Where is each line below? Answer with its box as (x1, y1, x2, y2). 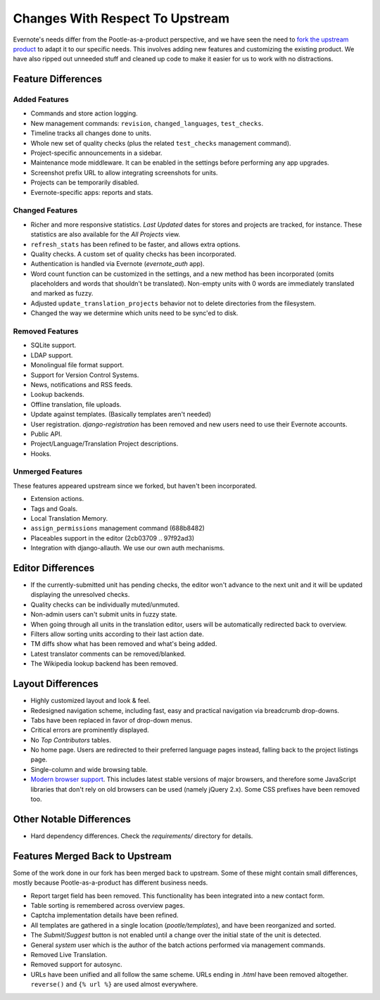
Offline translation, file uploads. (30, 400, 122, 408)
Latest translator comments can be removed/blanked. (30, 650, 186, 658)
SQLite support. (30, 341, 77, 350)
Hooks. (30, 449, 52, 457)
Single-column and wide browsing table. (30, 765, 148, 773)
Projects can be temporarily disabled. (30, 178, 139, 186)
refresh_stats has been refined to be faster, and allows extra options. (30, 240, 241, 248)
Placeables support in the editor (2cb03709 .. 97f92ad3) (30, 533, 195, 542)
